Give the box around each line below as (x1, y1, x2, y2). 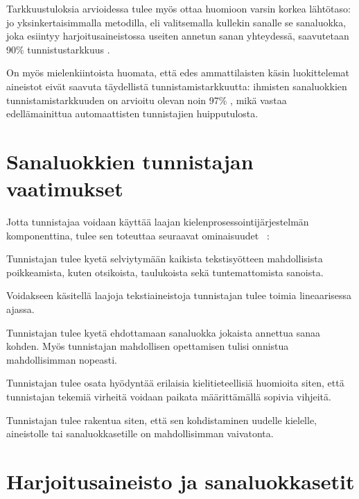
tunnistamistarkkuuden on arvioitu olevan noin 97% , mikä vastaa (6, 92, 287, 107)
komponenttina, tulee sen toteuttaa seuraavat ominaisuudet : (6, 228, 270, 242)
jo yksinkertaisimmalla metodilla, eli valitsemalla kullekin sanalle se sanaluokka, (6, 15, 347, 29)
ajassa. (6, 302, 35, 316)
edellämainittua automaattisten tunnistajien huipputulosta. (6, 106, 259, 121)
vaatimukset (6, 174, 123, 203)
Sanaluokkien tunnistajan (6, 146, 254, 175)
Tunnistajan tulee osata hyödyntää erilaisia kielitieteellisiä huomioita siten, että (6, 375, 344, 390)
